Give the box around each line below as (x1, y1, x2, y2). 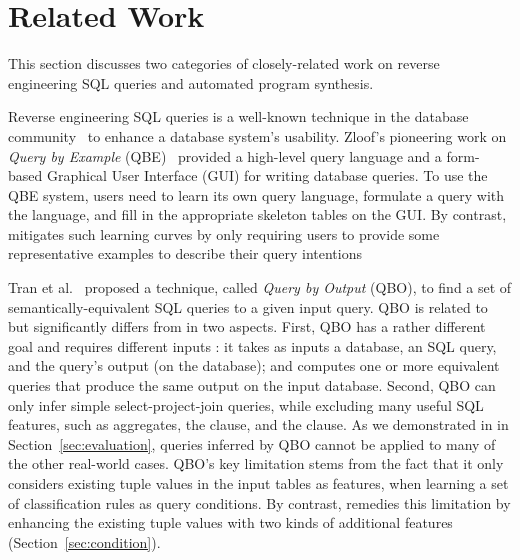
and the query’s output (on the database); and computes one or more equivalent (8, 355, 500, 376)
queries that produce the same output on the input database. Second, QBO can (8, 375, 496, 396)
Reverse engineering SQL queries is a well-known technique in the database (8, 106, 469, 127)
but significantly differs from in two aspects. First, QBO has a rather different (8, 316, 486, 337)
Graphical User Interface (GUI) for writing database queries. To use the (46, 165, 488, 186)
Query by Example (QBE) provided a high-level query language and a (8, 145, 442, 166)
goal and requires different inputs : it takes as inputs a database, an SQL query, (8, 335, 497, 356)
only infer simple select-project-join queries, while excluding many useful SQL (8, 394, 484, 415)
